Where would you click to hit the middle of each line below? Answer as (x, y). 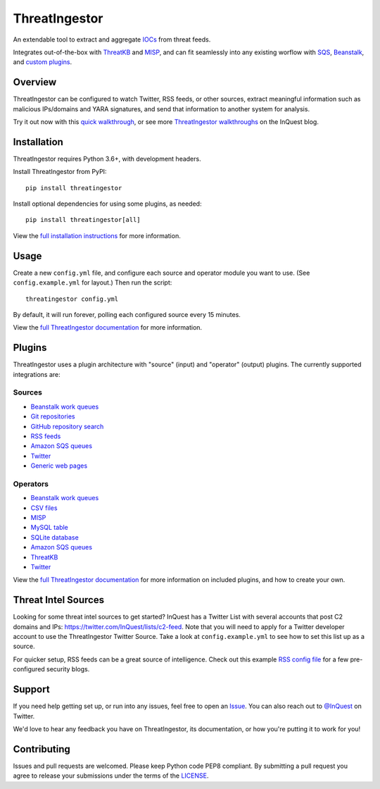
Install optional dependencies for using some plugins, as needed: (107, 204)
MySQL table (49, 528)
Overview (35, 82)
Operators (31, 484)
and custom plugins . (43, 62)
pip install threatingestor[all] (83, 220)
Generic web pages (59, 466)
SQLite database (55, 537)
